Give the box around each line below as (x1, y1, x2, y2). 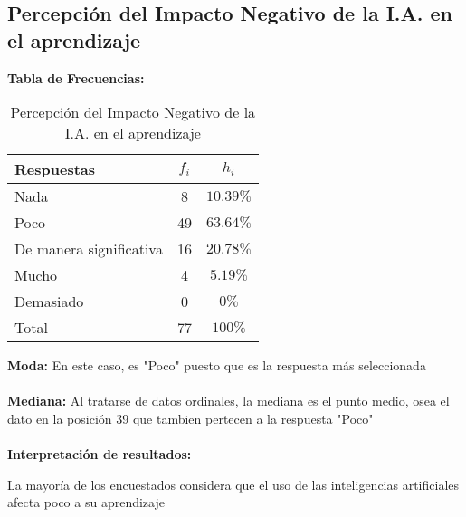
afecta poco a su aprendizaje (7, 493, 165, 512)
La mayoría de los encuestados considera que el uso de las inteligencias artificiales (7, 474, 460, 493)
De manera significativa (14, 238, 163, 260)
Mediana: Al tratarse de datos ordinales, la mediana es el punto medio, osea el (7, 391, 450, 410)
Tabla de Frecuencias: (7, 68, 145, 87)
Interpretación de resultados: (7, 445, 192, 464)
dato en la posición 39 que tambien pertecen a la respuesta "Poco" (7, 408, 374, 427)
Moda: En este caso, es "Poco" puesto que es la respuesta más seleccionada (7, 356, 426, 375)
